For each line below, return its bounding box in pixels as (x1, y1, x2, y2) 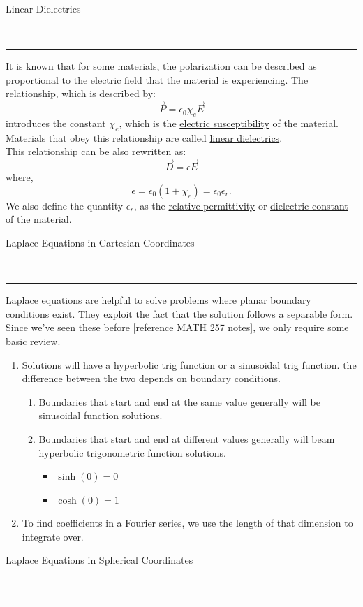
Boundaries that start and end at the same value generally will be (38, 394, 321, 409)
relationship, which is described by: (6, 86, 156, 101)
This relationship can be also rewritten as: (6, 144, 186, 159)
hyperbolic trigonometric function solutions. (38, 445, 226, 460)
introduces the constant (6, 115, 106, 130)
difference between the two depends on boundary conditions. (22, 371, 281, 386)
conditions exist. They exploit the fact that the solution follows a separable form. (6, 306, 353, 321)
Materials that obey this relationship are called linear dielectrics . (6, 130, 283, 145)
